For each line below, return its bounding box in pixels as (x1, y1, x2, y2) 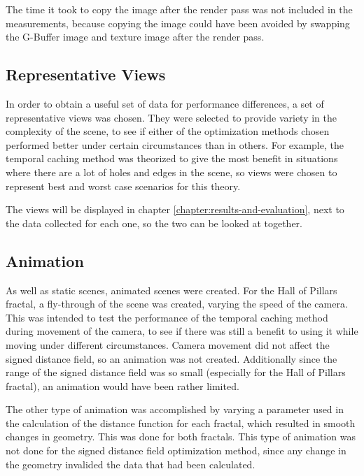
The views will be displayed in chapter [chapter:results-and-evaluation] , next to (6, 202, 344, 217)
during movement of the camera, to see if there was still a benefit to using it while (6, 324, 358, 338)
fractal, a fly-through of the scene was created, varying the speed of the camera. (6, 296, 348, 311)
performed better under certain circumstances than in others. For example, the (6, 137, 344, 152)
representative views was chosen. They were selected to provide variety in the (6, 110, 337, 124)
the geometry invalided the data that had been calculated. (6, 456, 255, 471)
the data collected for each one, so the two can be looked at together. (6, 215, 302, 230)
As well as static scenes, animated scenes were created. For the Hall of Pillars (6, 282, 337, 297)
